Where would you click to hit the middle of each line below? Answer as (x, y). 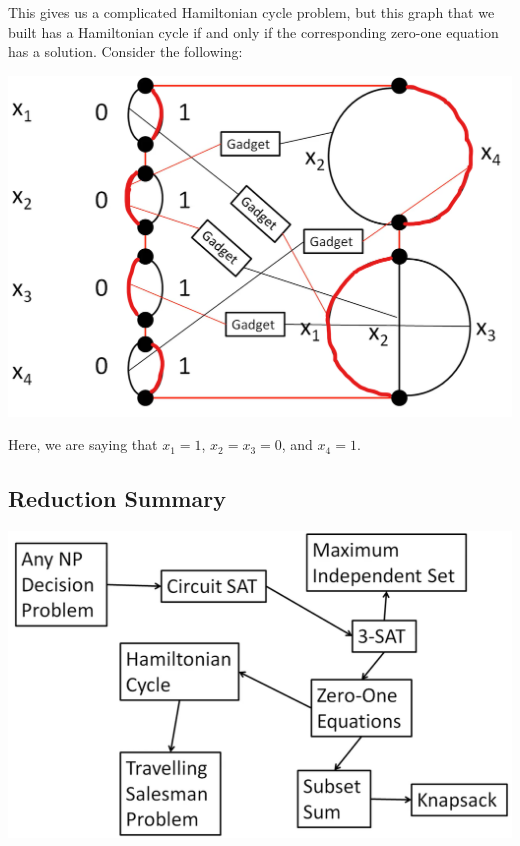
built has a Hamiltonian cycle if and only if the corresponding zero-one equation (253, 31)
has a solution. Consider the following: (125, 51)
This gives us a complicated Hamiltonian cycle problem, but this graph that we (251, 12)
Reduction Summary (117, 498)
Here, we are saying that (83, 444)
